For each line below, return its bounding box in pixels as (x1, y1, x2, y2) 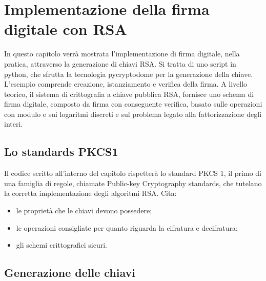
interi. (4, 118, 23, 129)
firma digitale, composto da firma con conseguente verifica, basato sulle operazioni (4, 98, 262, 109)
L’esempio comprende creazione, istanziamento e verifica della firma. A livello (4, 78, 248, 89)
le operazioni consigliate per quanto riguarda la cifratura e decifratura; (16, 222, 238, 233)
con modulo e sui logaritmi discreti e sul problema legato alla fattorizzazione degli (4, 108, 262, 119)
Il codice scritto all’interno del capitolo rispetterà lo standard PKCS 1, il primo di (4, 168, 261, 178)
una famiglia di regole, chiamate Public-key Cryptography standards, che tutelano (4, 177, 262, 188)
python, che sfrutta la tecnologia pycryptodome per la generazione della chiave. (4, 68, 253, 79)
